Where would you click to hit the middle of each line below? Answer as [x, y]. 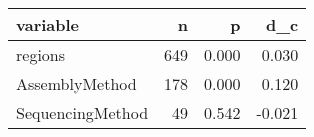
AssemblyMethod [76, 83]
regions [41, 54]
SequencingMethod [82, 112]
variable [48, 24]
